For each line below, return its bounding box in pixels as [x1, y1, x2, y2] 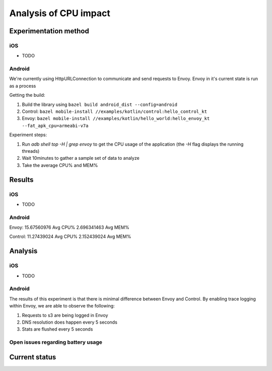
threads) [22, 148, 40, 154]
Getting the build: [9, 92, 45, 98]
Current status [9, 353, 56, 361]
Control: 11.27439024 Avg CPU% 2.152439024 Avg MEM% [9, 233, 131, 239]
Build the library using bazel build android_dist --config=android [22, 101, 177, 107]
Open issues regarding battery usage [9, 339, 103, 346]
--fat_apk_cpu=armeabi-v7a [22, 122, 89, 129]
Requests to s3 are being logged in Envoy [22, 312, 108, 318]
